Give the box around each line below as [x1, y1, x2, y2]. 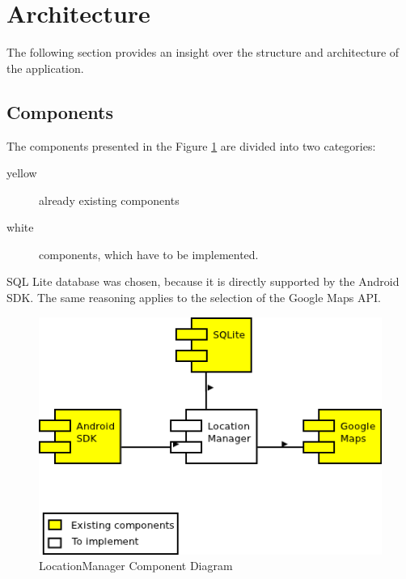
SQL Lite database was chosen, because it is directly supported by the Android [6, 273, 400, 290]
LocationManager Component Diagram [39, 557, 233, 574]
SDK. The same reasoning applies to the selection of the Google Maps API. [6, 289, 381, 306]
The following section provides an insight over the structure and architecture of [6, 44, 400, 61]
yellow [6, 164, 37, 181]
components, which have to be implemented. [39, 245, 259, 262]
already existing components [39, 191, 180, 208]
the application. [6, 59, 84, 76]
